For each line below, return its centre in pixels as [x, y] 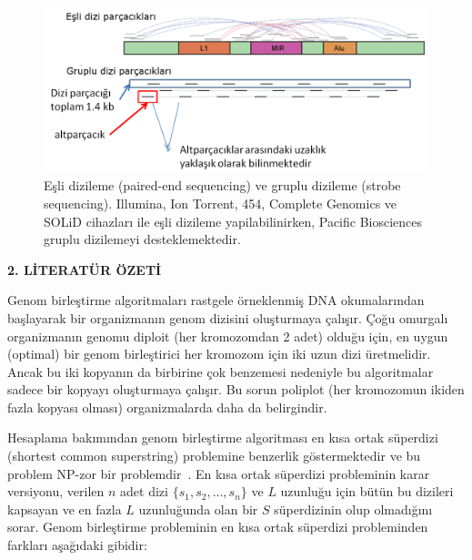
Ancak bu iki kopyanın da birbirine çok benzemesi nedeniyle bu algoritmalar [221, 371]
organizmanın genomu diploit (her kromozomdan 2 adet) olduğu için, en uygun [228, 336]
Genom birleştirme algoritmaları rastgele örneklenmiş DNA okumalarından [216, 300]
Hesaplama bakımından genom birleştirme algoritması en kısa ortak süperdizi [223, 438]
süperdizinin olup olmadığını [353, 509]
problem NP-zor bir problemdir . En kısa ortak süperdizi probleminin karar [219, 473]
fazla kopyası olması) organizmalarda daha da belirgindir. [167, 407]
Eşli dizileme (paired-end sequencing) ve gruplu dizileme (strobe [222, 185]
